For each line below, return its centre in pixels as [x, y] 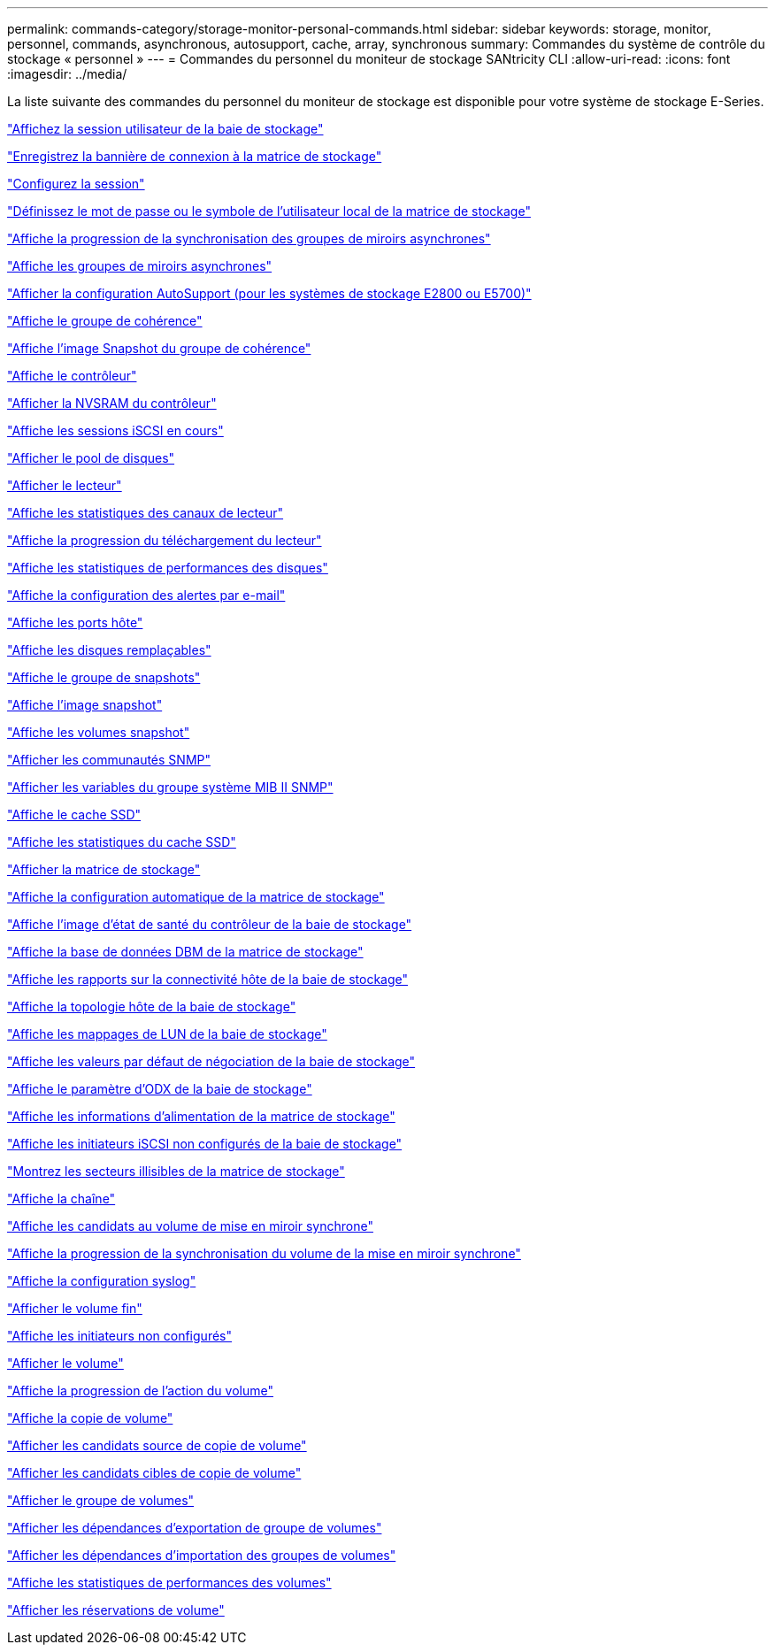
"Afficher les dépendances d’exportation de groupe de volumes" [195, 1528]
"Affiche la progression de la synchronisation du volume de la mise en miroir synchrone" [264, 1253]
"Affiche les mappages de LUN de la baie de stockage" [167, 1034]
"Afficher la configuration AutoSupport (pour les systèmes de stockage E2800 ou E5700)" [269, 293]
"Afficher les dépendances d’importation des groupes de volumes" [202, 1555]
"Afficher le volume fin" [75, 1308]
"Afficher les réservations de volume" [116, 1610]
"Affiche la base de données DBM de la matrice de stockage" [185, 952]
